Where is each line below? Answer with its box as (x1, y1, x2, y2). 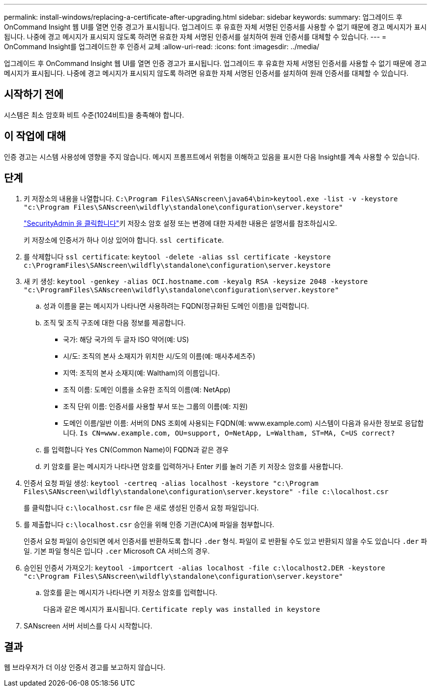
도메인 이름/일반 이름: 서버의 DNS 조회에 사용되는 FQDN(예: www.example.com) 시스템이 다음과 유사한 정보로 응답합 (63, 418, 424, 427)
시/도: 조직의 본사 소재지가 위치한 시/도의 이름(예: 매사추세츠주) (63, 351, 255, 360)
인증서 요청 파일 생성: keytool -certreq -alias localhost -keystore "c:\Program (24, 478, 319, 487)
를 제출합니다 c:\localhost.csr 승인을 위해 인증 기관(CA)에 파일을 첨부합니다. (24, 520, 275, 529)
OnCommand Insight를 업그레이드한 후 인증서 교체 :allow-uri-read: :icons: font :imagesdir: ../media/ (4, 42, 319, 51)
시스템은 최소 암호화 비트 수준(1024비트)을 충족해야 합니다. (4, 110, 184, 119)
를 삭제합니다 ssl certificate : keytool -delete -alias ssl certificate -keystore (24, 252, 331, 261)
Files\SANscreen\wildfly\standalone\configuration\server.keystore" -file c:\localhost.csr (24, 487, 389, 496)
